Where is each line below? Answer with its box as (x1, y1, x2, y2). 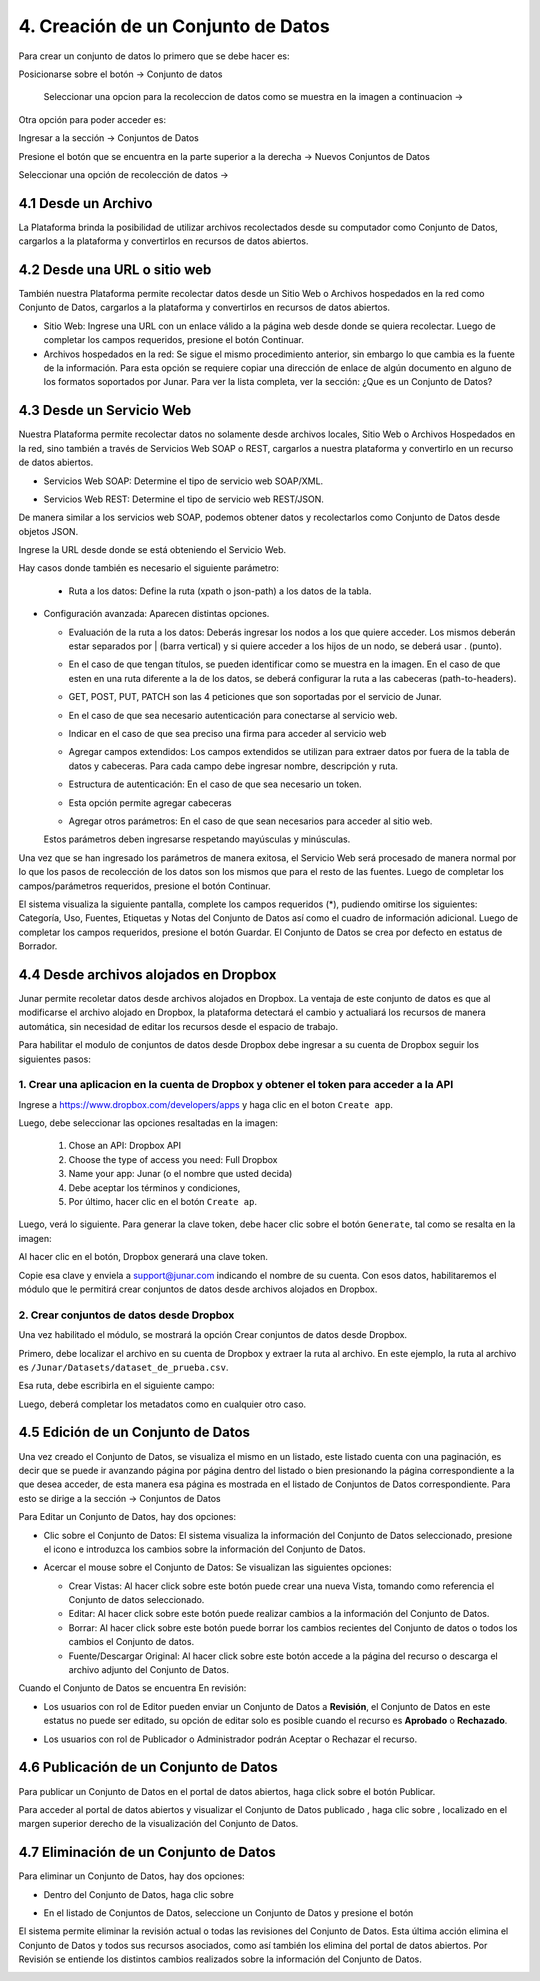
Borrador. (18, 940, 58, 952)
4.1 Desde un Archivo (18, 195, 153, 212)
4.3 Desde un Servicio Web (18, 402, 192, 419)
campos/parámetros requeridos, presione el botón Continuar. (18, 880, 271, 892)
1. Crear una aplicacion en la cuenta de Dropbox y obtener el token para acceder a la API (18, 1078, 454, 1092)
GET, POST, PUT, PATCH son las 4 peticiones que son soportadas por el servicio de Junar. (68, 691, 442, 703)
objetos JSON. (18, 525, 79, 537)
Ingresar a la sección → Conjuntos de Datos (18, 132, 199, 144)
